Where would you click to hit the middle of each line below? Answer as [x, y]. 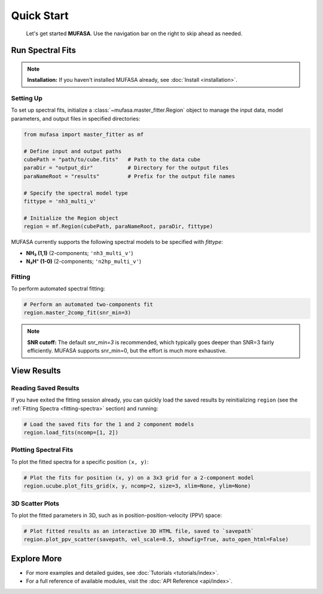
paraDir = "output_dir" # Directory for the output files [126, 168]
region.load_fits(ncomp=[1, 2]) [71, 433]
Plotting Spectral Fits [42, 450]
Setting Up [27, 99]
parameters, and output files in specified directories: [76, 118]
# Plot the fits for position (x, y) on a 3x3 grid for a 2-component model [139, 477]
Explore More [36, 558]
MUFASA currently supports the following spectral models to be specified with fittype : [117, 242]
